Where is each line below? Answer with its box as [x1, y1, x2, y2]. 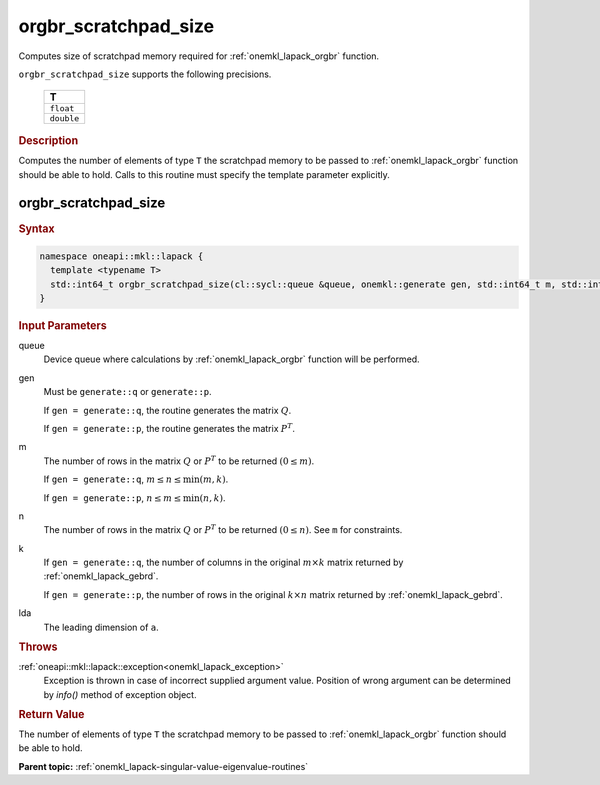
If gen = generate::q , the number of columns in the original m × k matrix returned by [43, 556, 404, 569]
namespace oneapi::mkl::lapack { [39, 250, 204, 262]
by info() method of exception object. [43, 688, 197, 700]
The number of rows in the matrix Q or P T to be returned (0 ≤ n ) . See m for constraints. [43, 523, 403, 536]
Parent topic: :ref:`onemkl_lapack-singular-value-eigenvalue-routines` [18, 760, 309, 772]
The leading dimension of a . [43, 621, 159, 633]
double [49, 113, 80, 124]
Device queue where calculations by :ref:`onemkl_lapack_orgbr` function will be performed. [43, 353, 420, 365]
